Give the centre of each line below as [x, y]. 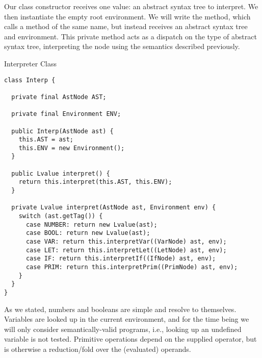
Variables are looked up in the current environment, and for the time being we [127, 319]
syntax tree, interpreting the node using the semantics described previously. [122, 46]
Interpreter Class [30, 63]
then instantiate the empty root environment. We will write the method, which [127, 16]
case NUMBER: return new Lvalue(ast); [91, 224]
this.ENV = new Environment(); [72, 148]
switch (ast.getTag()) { [61, 216]
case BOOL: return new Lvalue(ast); [88, 233]
